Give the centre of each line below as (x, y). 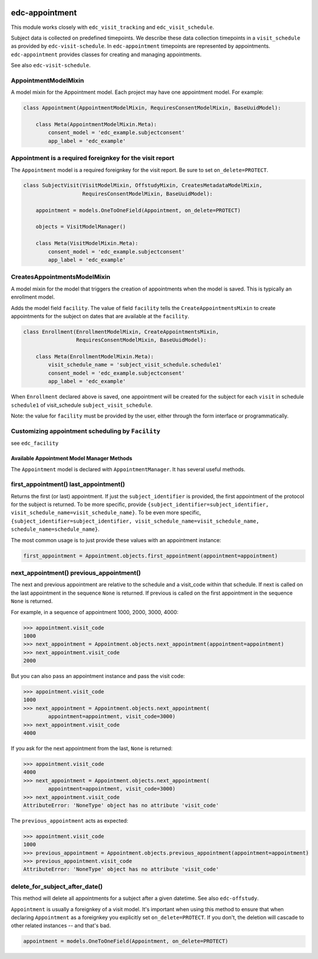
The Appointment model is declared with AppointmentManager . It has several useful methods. (128, 469)
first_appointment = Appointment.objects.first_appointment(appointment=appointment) (150, 556)
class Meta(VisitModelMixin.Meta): (87, 243)
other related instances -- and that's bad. (61, 926)
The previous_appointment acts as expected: (70, 820)
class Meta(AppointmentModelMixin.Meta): (96, 124)
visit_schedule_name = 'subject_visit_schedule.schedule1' (135, 365)
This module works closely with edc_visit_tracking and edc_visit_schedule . (112, 27)
